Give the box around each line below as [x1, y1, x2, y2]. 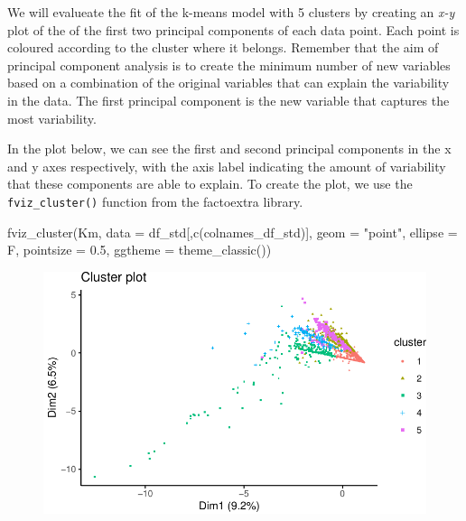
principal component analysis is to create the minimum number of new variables [7, 55, 451, 74]
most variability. [7, 108, 97, 127]
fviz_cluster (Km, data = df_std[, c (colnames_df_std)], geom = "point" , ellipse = [7, 222, 458, 241]
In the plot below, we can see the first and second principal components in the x [7, 139, 452, 158]
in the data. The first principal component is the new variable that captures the [7, 90, 450, 109]
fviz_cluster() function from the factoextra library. [7, 191, 303, 210]
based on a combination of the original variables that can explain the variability [7, 73, 450, 92]
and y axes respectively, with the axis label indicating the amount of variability [7, 156, 446, 175]
